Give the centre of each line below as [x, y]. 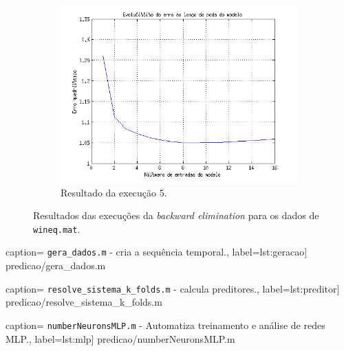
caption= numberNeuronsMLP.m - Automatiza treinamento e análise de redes [165, 325]
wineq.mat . [57, 228]
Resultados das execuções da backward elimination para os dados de [176, 215]
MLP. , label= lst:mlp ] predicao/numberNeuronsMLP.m [120, 338]
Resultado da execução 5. [114, 192]
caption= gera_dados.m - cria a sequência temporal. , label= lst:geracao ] [157, 252]
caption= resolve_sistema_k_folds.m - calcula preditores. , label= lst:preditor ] [173, 288]
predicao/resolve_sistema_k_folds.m [84, 302]
